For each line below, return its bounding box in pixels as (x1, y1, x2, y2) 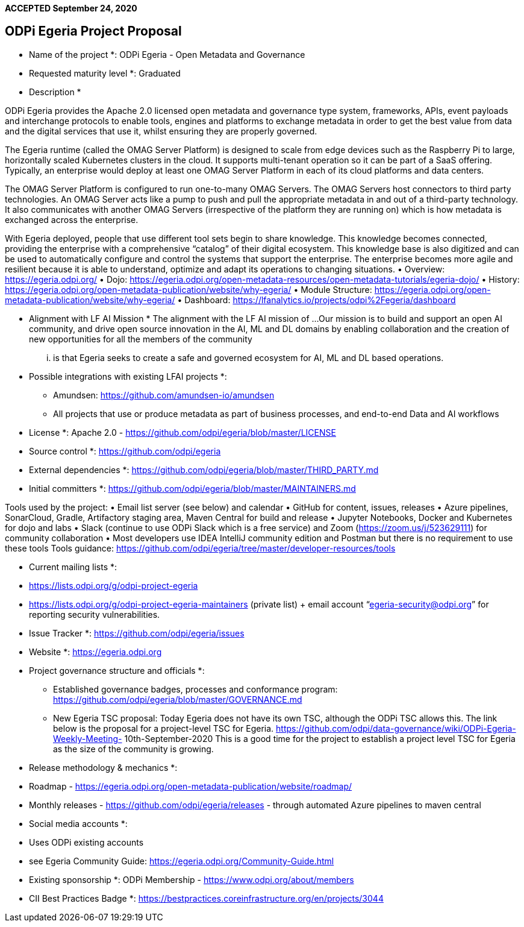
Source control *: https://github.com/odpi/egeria (29, 445, 221, 456)
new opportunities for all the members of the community (29, 333, 252, 344)
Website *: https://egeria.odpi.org (29, 646, 162, 657)
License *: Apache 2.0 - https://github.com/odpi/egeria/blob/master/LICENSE (29, 427, 336, 438)
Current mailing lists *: (29, 561, 117, 572)
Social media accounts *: (29, 818, 128, 829)
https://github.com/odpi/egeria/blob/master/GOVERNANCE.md (53, 694, 302, 705)
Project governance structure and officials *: (29, 665, 205, 676)
